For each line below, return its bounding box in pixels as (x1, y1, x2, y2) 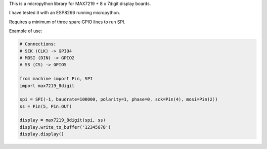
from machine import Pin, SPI (19, 76, 93, 82)
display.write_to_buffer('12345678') (19, 124, 111, 130)
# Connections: (19, 41, 56, 47)
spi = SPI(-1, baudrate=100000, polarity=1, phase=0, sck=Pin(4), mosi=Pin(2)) (19, 97, 218, 102)
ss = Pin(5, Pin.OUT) (19, 103, 72, 109)
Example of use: (9, 28, 42, 34)
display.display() (19, 131, 64, 137)
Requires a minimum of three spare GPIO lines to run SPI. (9, 19, 126, 25)
